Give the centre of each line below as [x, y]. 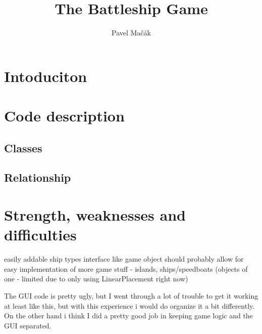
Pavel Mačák [131, 33]
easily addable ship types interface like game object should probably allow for [124, 259]
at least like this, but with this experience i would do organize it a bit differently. [129, 305]
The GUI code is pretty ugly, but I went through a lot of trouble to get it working [131, 295]
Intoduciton [46, 76]
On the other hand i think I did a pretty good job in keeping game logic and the [128, 316]
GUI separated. [28, 325]
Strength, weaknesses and [95, 215]
